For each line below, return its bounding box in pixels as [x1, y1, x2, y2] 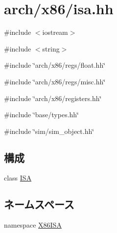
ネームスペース [4, 197, 74, 212]
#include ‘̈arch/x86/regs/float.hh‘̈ [4, 60, 106, 70]
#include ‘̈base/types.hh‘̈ [4, 109, 79, 120]
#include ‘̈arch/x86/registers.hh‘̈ [4, 93, 102, 103]
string [42, 43, 60, 53]
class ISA [4, 173, 32, 183]
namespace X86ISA [4, 220, 62, 230]
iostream [42, 27, 68, 37]
